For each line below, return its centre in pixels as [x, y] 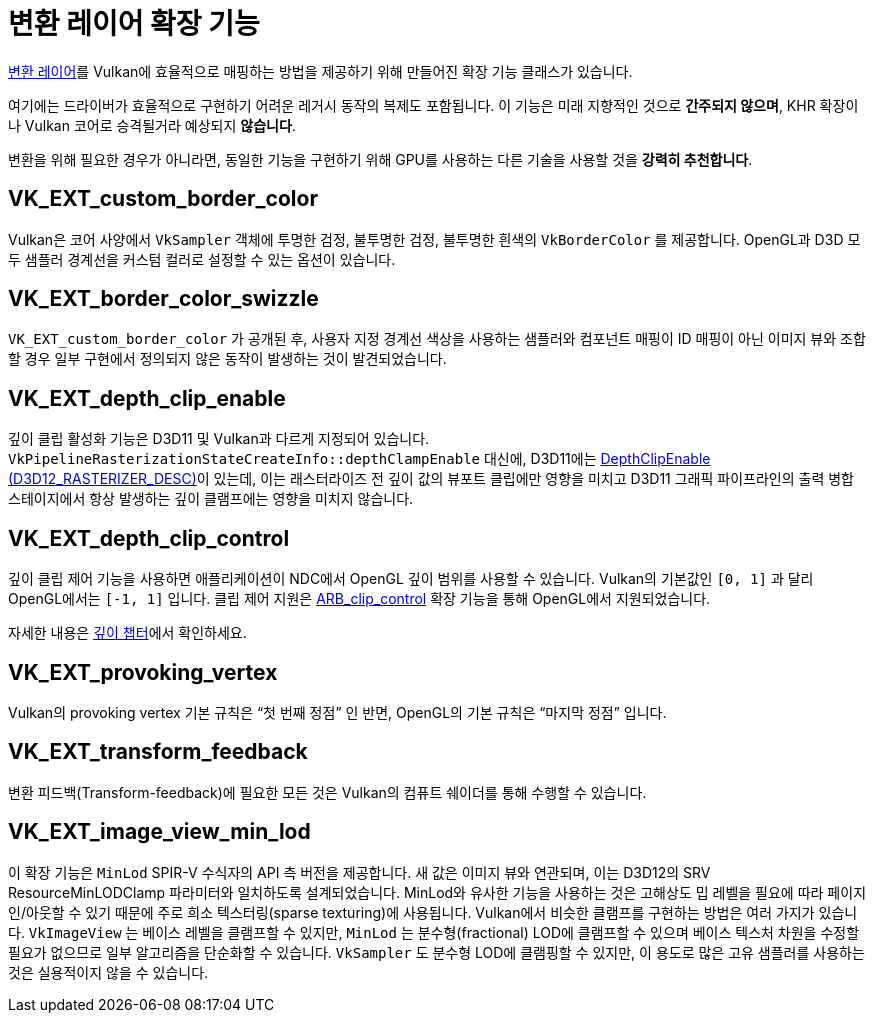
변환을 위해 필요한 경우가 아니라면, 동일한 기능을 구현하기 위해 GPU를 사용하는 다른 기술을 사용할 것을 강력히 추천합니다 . [380, 159]
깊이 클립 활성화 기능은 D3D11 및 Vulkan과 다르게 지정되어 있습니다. [219, 439]
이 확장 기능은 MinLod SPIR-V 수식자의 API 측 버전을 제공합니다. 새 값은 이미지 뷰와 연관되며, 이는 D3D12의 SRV [359, 872]
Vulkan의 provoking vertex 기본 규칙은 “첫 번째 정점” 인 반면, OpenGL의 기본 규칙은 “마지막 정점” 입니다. [337, 712]
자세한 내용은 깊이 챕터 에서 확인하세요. [127, 633]
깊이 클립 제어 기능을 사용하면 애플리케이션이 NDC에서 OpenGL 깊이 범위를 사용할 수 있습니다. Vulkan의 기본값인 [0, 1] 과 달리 [411, 579]
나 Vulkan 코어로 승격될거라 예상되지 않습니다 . [152, 125]
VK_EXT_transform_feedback [158, 752]
